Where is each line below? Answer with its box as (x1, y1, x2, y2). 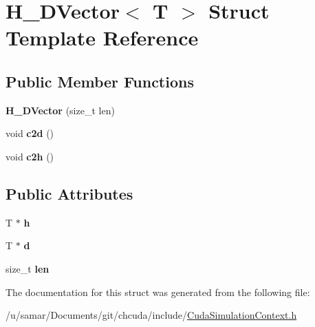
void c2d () (6, 126, 54, 140)
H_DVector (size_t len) (6, 103, 115, 117)
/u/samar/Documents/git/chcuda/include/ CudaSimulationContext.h (6, 308, 297, 322)
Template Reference (6, 23, 199, 52)
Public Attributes (6, 182, 133, 204)
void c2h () (6, 149, 54, 163)
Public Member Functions (6, 70, 194, 92)
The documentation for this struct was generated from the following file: (6, 284, 310, 299)
